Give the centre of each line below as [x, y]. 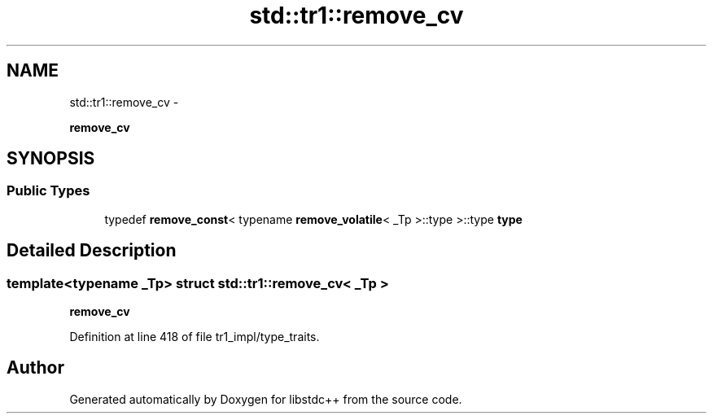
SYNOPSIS [51, 159]
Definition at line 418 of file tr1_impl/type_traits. [195, 337]
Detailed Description [92, 251]
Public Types [48, 191]
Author [35, 368]
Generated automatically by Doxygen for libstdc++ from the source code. [266, 399]
